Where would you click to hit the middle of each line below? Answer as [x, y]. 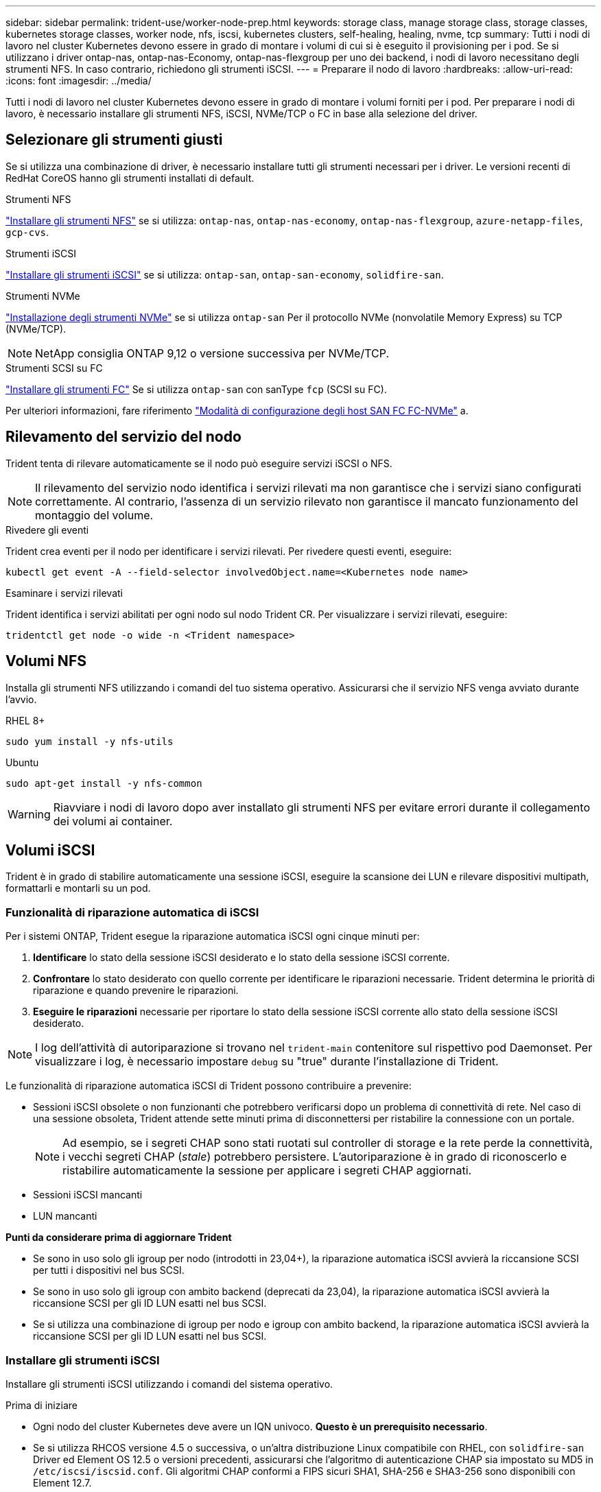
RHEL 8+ [25, 720]
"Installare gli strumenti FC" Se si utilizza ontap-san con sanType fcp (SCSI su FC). [196, 389]
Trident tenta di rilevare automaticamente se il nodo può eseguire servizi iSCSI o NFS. [199, 463]
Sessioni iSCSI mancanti [88, 1195]
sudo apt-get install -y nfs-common [104, 783]
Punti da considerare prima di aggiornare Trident [119, 1238]
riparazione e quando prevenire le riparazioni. [136, 991]
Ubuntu [22, 762]
